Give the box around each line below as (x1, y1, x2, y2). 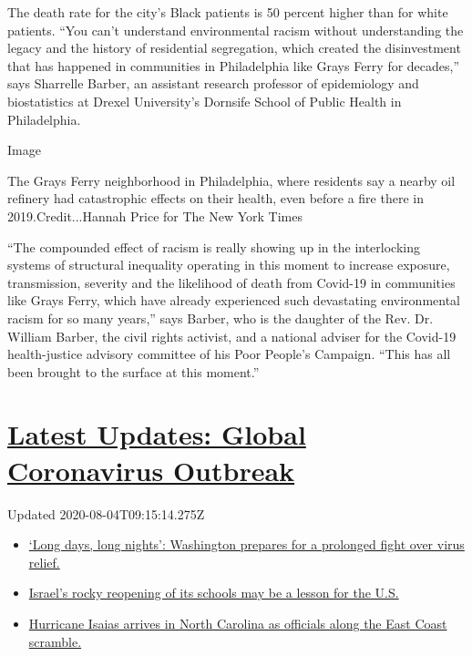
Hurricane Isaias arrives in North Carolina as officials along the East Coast (28, 613, 447, 632)
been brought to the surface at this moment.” (7, 362, 260, 381)
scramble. (28, 631, 82, 651)
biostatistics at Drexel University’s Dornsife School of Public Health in (7, 91, 402, 110)
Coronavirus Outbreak (7, 451, 295, 488)
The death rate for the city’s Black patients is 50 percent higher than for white (7, 3, 448, 21)
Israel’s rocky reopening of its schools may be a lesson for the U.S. (28, 583, 399, 602)
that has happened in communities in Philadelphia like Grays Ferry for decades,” (7, 56, 460, 75)
